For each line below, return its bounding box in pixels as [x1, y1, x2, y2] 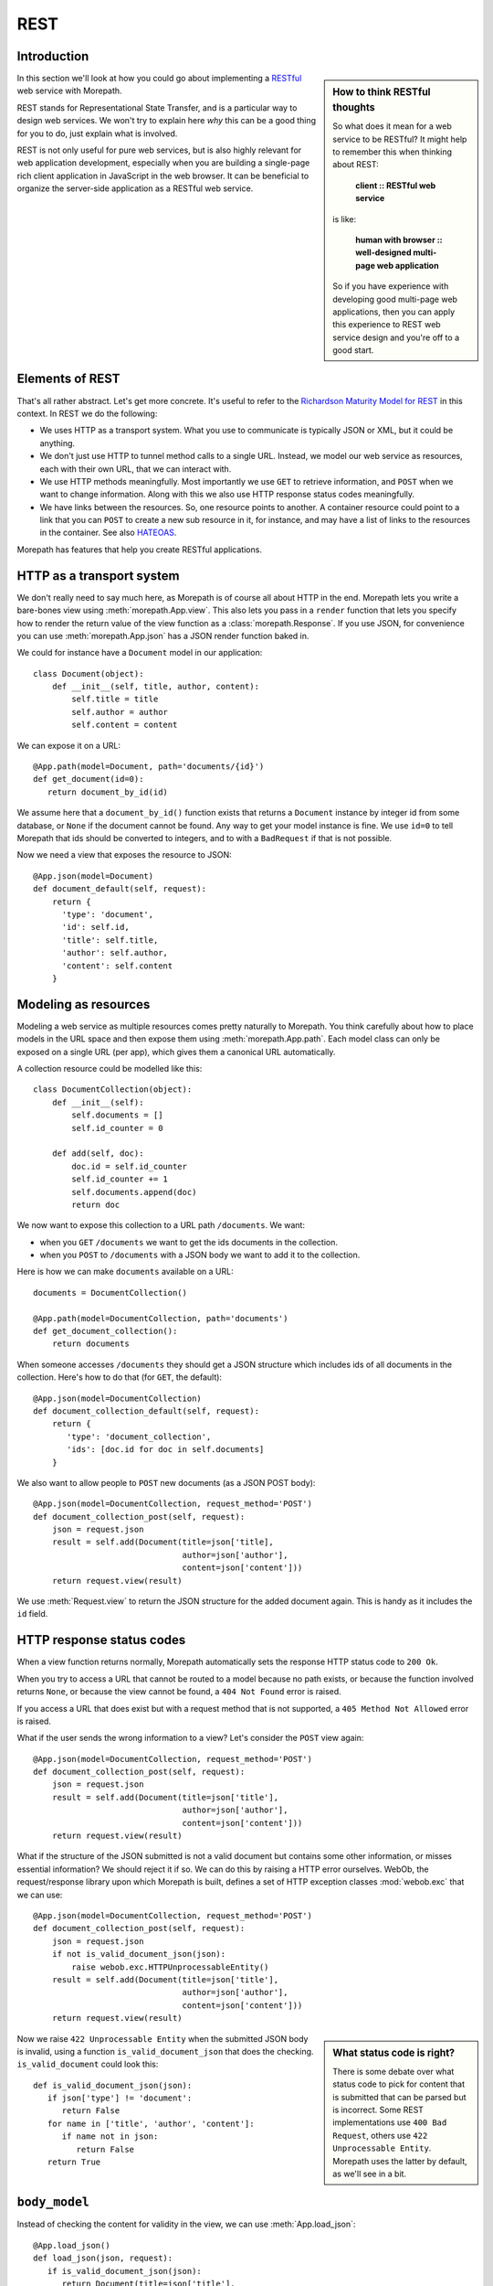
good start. [332, 345, 374, 356]
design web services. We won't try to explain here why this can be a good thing [16, 115, 317, 126]
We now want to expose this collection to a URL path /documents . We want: [16, 1220, 306, 1231]
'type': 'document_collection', [67, 1431, 212, 1442]
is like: [332, 213, 357, 224]
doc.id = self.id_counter [71, 1161, 187, 1171]
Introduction [16, 48, 89, 64]
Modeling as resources [16, 997, 151, 1012]
